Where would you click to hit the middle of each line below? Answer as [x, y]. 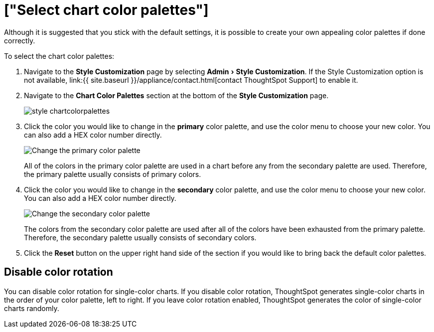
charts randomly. [32, 308]
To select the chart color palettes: [59, 56]
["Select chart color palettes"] [106, 10]
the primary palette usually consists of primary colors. [113, 174]
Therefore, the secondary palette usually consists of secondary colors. [140, 237]
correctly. [20, 40]
